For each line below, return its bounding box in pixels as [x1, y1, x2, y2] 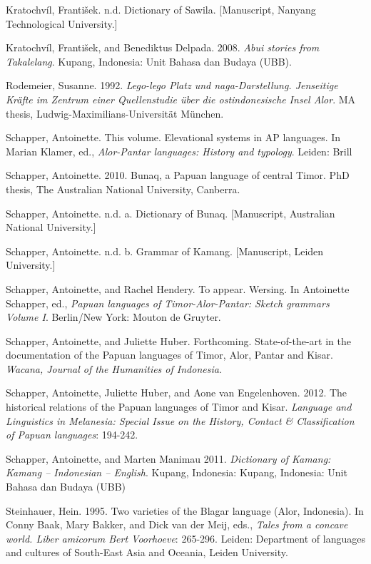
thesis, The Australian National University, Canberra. [6, 181, 240, 196]
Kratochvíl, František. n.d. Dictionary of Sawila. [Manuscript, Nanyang [6, 2, 316, 16]
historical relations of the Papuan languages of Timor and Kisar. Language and [6, 399, 352, 414]
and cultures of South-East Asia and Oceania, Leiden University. [6, 545, 288, 560]
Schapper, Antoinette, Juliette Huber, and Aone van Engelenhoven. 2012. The [6, 385, 347, 400]
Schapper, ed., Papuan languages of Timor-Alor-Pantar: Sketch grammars [6, 295, 330, 310]
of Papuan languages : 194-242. [6, 427, 138, 442]
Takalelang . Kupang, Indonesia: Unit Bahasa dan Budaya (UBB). [6, 53, 292, 68]
